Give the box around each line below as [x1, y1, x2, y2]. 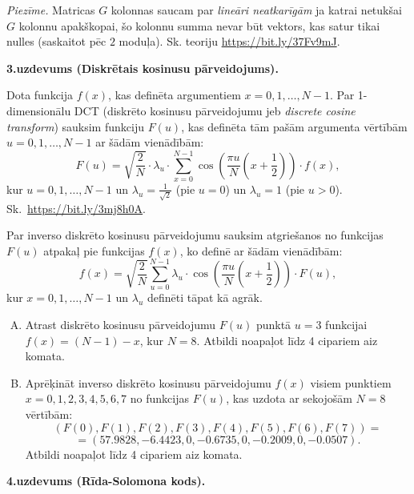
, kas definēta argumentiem [108, 86, 241, 103]
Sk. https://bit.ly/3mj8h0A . [6, 199, 146, 216]
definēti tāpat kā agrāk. [147, 289, 263, 306]
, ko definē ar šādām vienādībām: [179, 242, 343, 259]
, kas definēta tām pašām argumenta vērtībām [181, 118, 408, 135]
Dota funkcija [6, 86, 74, 103]
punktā [255, 316, 291, 333]
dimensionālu [6, 102, 71, 118]
